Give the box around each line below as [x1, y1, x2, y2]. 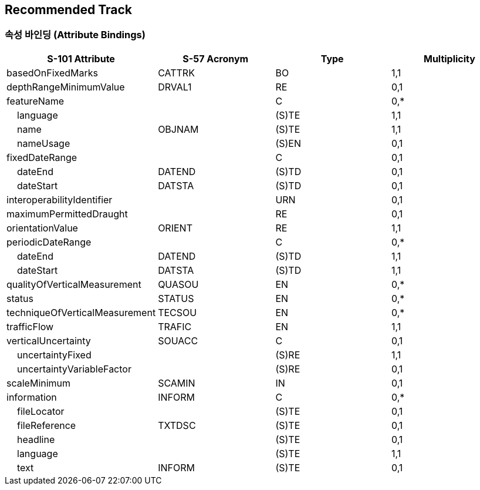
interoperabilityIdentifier [6, 193, 113, 206]
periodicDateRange [6, 236, 92, 248]
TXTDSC [158, 419, 196, 431]
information [6, 391, 57, 403]
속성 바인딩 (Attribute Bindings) [5, 29, 146, 41]
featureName [6, 95, 65, 107]
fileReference [17, 419, 76, 431]
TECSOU [158, 306, 197, 318]
